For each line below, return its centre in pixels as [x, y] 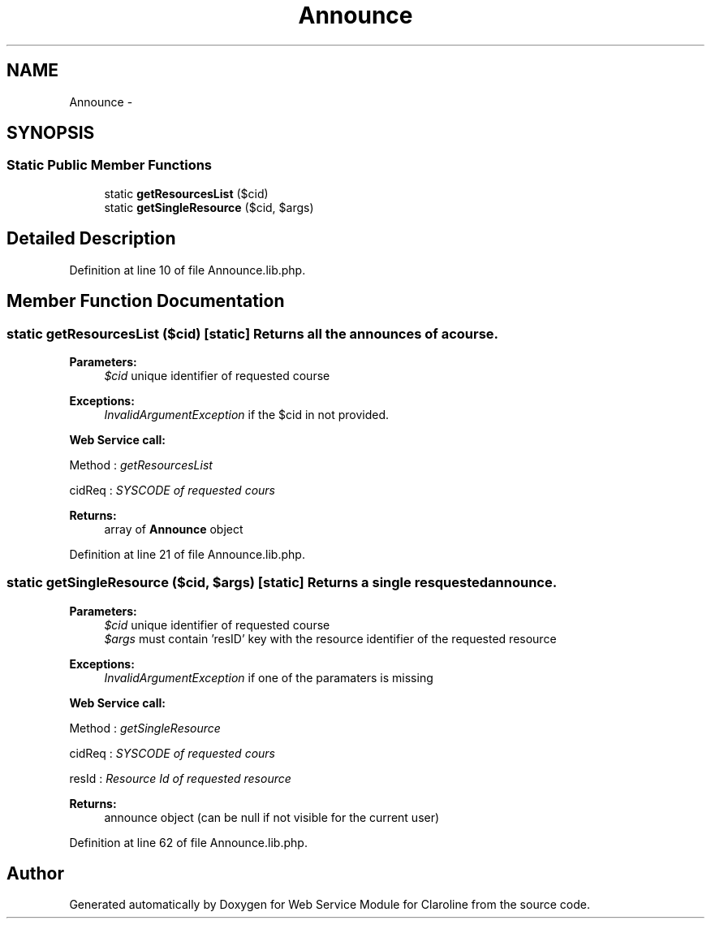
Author [35, 874]
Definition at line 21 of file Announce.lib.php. [187, 554]
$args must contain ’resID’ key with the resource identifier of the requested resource [330, 638]
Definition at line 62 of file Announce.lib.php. [188, 842]
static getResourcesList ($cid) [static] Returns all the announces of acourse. [253, 333]
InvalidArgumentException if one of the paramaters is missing [269, 677]
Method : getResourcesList [141, 465]
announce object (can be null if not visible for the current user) [272, 817]
